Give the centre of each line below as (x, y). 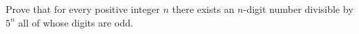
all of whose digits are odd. (76, 22)
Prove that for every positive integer (83, 9)
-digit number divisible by (298, 9)
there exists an (203, 9)
